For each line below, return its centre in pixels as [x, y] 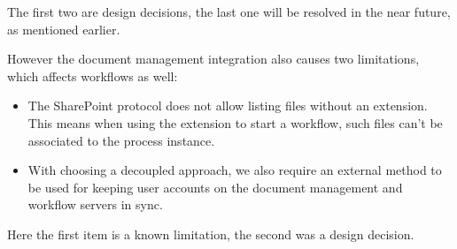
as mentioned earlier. [64, 29]
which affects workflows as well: [93, 75]
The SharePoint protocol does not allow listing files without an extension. [228, 106]
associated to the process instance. [121, 140]
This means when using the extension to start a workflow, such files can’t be [235, 122]
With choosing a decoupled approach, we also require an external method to [235, 170]
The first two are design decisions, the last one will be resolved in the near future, [229, 11]
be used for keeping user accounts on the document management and [215, 187]
